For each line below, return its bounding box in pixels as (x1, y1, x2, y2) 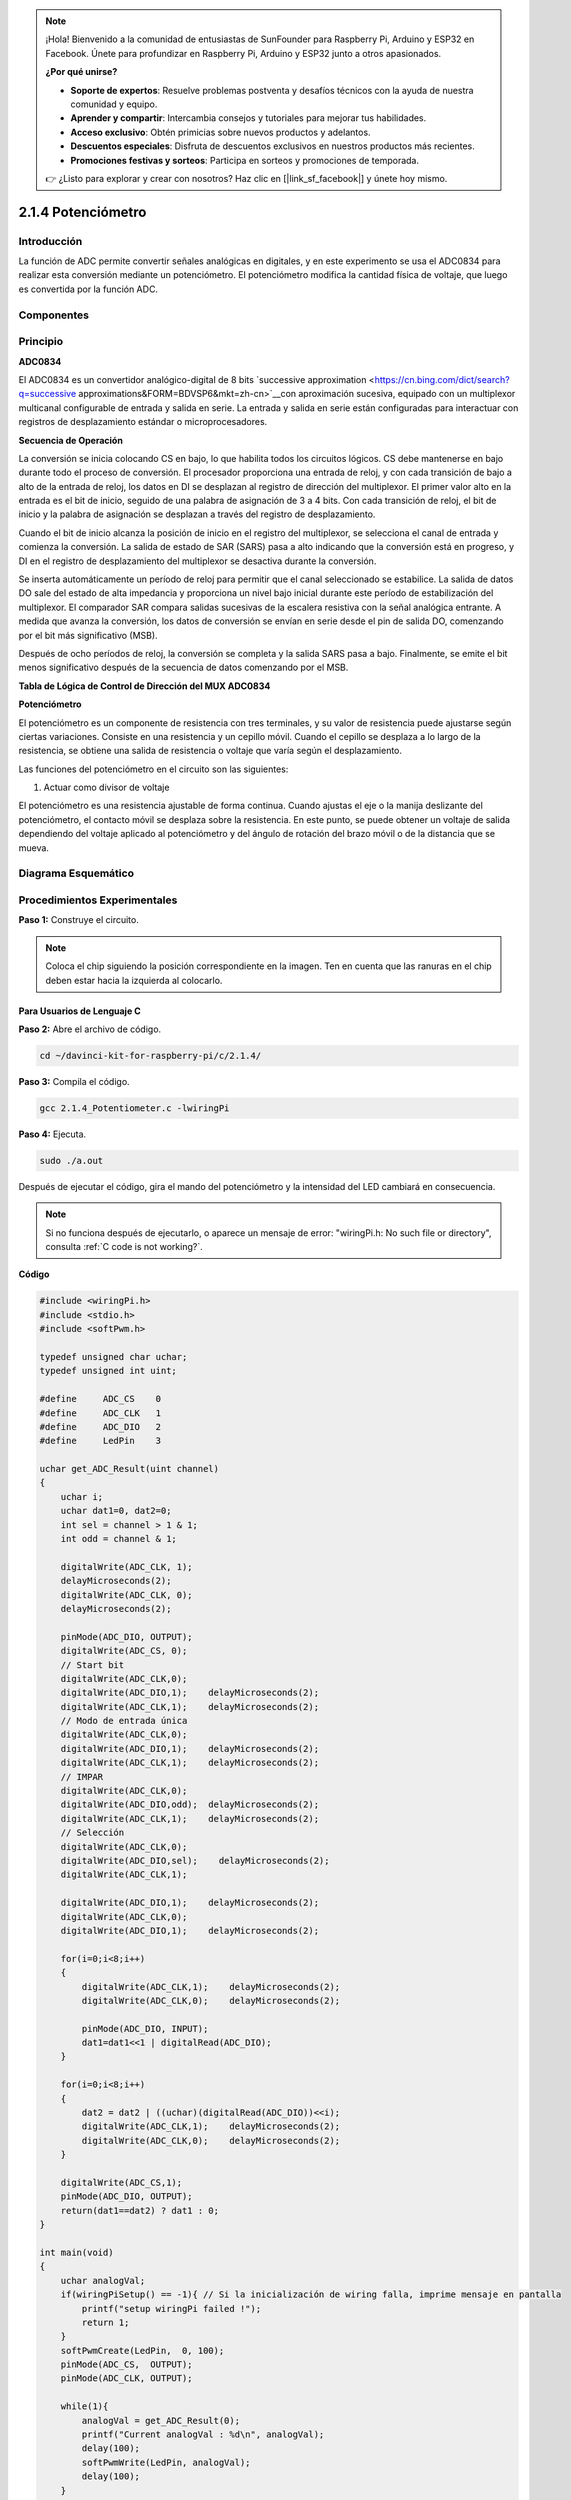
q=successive (18, 388, 77, 400)
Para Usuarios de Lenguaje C (18, 1005, 142, 1017)
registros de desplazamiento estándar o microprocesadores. (18, 416, 268, 428)
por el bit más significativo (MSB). (18, 629, 159, 641)
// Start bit (60, 1659, 125, 1670)
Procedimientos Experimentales (18, 893, 178, 907)
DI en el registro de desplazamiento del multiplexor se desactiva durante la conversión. (18, 555, 377, 567)
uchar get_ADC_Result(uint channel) (39, 1463, 220, 1475)
